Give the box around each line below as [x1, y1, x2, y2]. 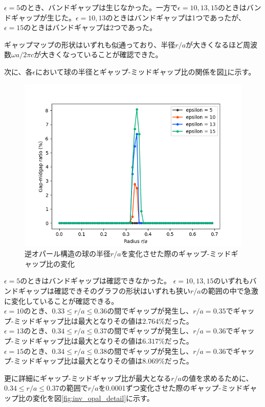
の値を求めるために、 [181, 372, 253, 383]
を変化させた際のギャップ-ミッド [121, 248, 231, 259]
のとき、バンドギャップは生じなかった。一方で [20, 2, 178, 12]
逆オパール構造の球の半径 [25, 248, 111, 259]
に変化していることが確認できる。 [4, 295, 119, 306]
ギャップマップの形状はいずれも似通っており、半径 [4, 39, 175, 50]
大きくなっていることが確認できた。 [41, 49, 163, 60]
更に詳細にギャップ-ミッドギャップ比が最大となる [4, 372, 171, 383]
